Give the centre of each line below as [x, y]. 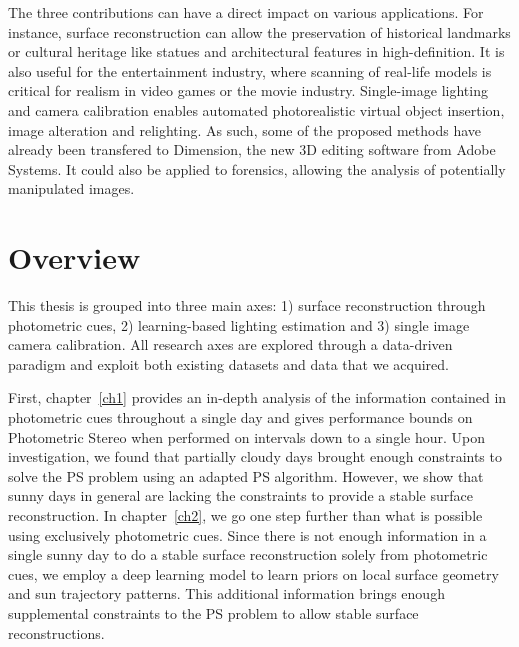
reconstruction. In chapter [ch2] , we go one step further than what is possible [245, 515]
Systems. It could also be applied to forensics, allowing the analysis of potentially [257, 168]
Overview [74, 257]
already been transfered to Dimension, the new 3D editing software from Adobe [252, 149]
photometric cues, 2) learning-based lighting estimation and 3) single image [239, 324]
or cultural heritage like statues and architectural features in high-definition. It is [256, 51]
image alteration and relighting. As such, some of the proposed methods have [244, 129]
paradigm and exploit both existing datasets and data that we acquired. [228, 363]
